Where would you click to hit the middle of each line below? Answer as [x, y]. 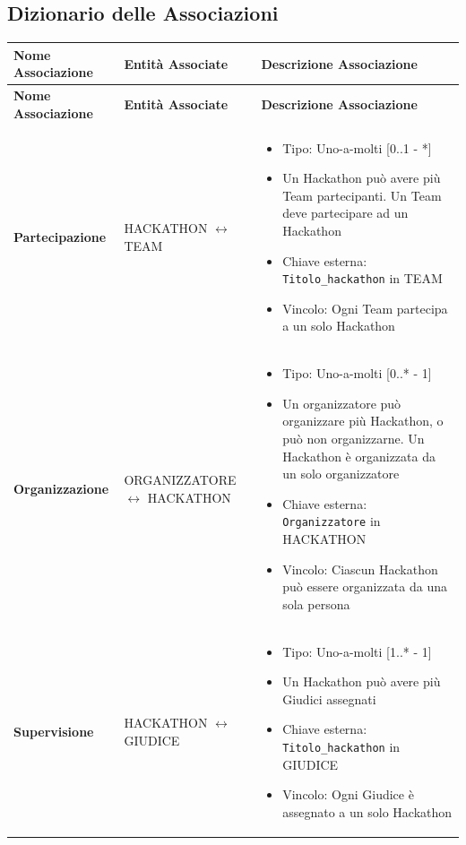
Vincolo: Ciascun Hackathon [360, 569]
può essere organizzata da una [365, 586]
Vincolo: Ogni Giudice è [348, 794]
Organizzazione [61, 489]
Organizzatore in [332, 521]
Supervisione [54, 732]
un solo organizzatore [341, 474]
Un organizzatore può [342, 403]
